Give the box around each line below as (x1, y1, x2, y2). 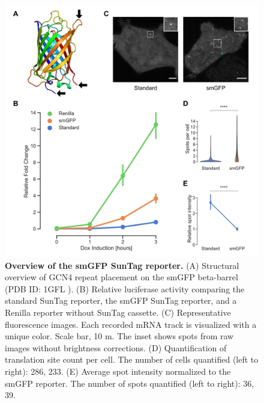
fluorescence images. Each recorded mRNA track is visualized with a (5, 318, 257, 330)
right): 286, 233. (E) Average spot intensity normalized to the (5, 365, 231, 377)
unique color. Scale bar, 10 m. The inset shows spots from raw (5, 330, 234, 342)
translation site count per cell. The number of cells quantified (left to (5, 353, 259, 366)
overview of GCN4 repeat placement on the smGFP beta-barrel (5, 271, 238, 283)
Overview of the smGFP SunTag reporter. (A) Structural (5, 259, 239, 271)
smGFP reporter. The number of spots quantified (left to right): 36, (5, 377, 254, 389)
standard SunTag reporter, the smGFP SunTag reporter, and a (5, 294, 237, 307)
